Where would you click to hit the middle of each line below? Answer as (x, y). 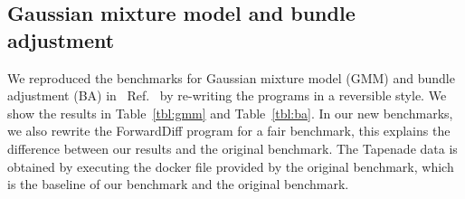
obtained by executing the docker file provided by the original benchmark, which (231, 166)
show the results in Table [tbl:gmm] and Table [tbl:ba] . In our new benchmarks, (230, 113)
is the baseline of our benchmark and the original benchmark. (178, 184)
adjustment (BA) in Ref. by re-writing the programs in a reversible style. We (227, 95)
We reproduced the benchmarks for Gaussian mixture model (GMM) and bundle (231, 77)
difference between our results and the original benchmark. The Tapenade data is (232, 148)
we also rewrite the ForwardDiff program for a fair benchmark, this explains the (229, 131)
